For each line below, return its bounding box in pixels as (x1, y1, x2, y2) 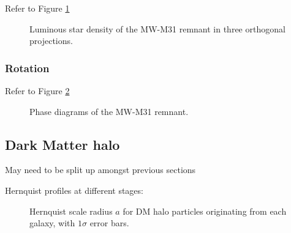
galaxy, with (29, 216, 75, 229)
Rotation (5, 60, 50, 75)
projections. (29, 34, 73, 47)
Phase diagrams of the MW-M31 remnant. (29, 105, 189, 117)
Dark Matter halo (5, 135, 120, 153)
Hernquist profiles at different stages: (5, 183, 143, 196)
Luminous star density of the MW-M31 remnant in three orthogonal (29, 22, 285, 35)
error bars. (89, 216, 129, 229)
